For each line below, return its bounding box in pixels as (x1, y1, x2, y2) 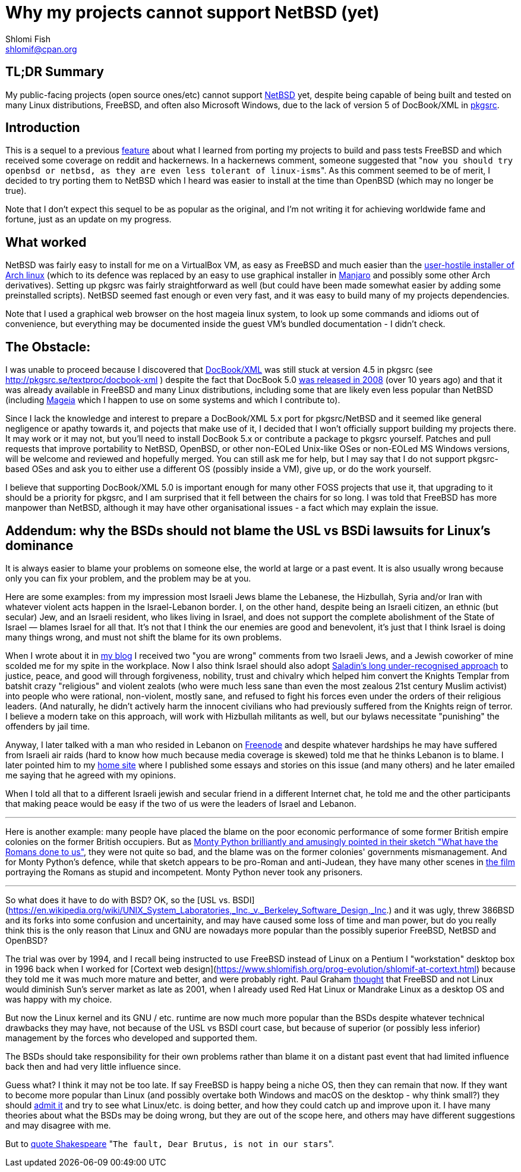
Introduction (5, 120, 80, 136)
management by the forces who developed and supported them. (5, 1032, 258, 1043)
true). (5, 186, 27, 196)
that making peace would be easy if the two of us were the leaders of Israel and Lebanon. (5, 798, 356, 809)
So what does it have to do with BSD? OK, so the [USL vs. (5, 894, 230, 905)
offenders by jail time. (5, 721, 90, 731)
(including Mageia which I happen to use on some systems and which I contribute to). (5, 395, 340, 406)
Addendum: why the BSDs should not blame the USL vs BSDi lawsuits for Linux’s (5, 523, 491, 538)
